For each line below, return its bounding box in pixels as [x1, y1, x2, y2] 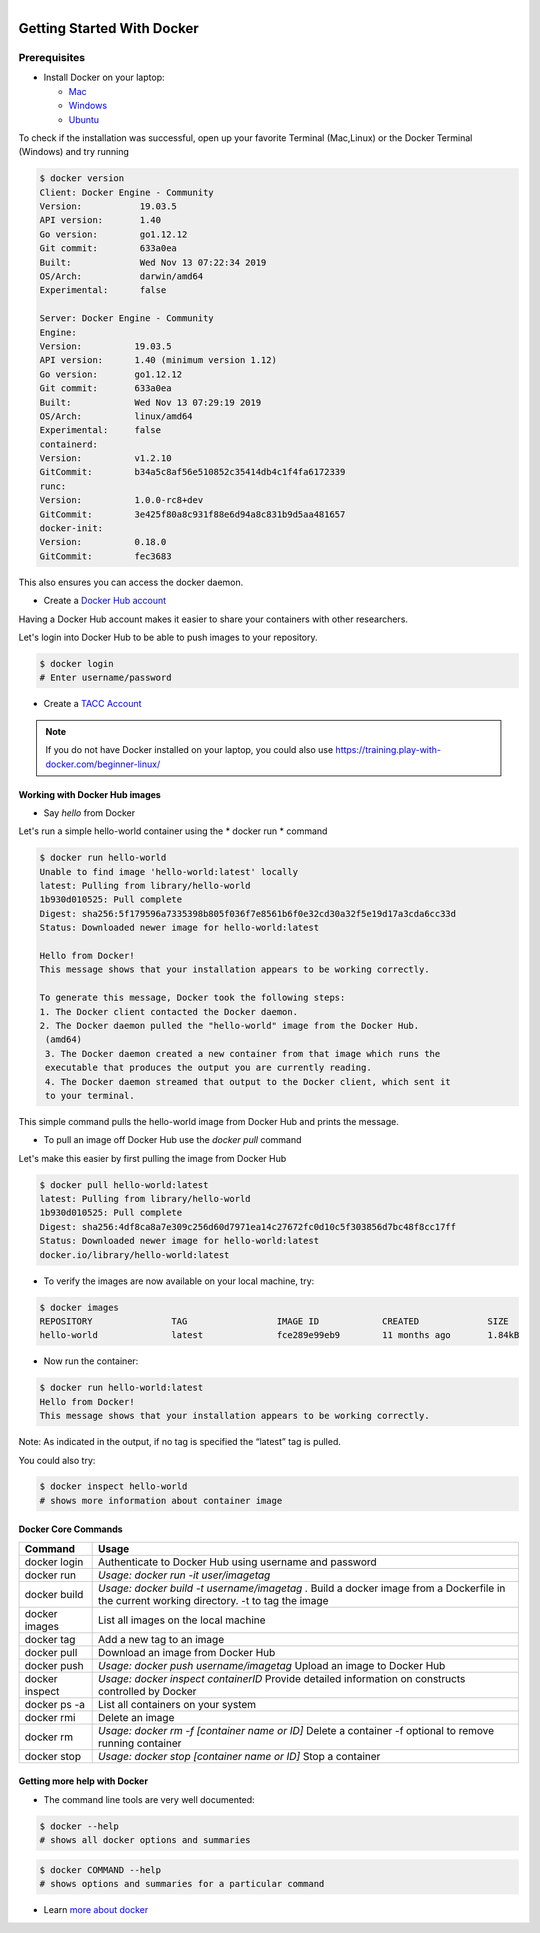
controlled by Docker [98, 1684, 197, 1698]
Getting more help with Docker [18, 1775, 149, 1787]
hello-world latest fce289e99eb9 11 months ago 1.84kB [39, 1330, 520, 1341]
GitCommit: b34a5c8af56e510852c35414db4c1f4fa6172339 [39, 466, 346, 478]
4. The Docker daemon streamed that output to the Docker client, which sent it [45, 1076, 452, 1087]
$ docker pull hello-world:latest [39, 1179, 209, 1190]
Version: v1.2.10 [39, 453, 172, 464]
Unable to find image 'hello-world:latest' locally [39, 866, 299, 877]
